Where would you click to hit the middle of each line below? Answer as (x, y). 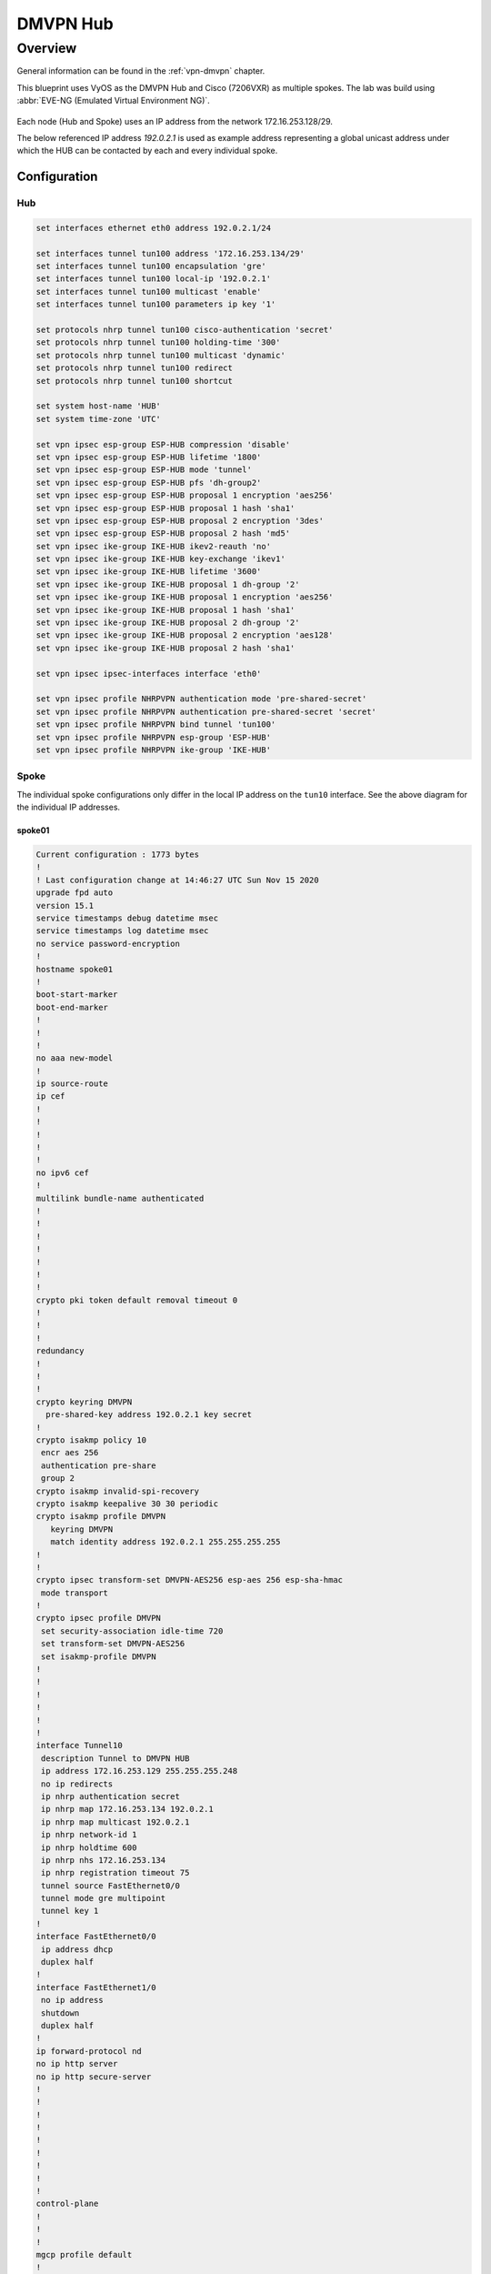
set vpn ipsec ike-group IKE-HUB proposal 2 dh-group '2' (168, 623)
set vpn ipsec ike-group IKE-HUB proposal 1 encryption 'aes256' (185, 597)
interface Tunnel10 (79, 1746)
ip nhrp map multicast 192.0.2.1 (115, 1822)
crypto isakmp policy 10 (91, 1440)
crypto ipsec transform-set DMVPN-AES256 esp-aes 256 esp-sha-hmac (190, 1580)
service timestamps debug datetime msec (127, 918)
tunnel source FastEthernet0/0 (111, 1886)
